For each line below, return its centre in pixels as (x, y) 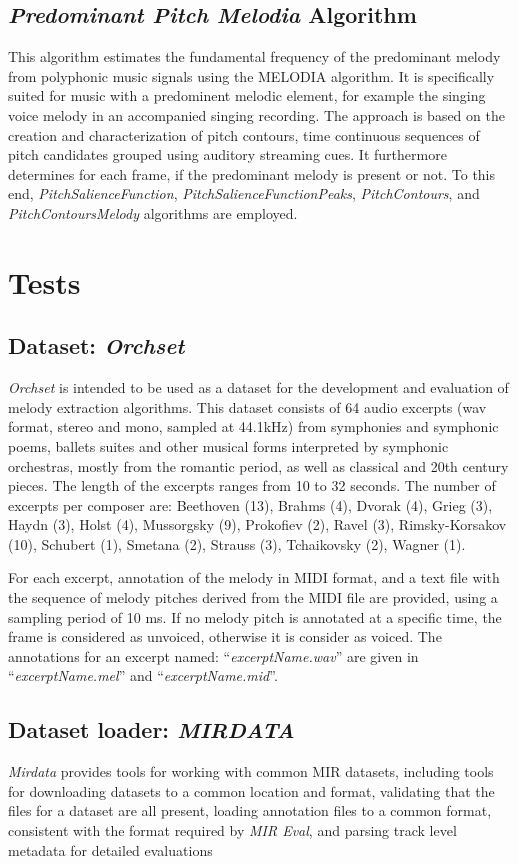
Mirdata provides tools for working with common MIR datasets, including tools (251, 771)
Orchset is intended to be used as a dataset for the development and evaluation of (258, 387)
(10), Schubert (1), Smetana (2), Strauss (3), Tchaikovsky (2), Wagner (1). (237, 543)
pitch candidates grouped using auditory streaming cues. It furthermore (227, 154)
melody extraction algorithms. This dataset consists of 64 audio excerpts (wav (247, 406)
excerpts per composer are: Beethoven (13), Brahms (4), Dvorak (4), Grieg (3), (250, 504)
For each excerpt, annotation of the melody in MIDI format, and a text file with (254, 577)
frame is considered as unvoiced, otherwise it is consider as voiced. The (225, 636)
